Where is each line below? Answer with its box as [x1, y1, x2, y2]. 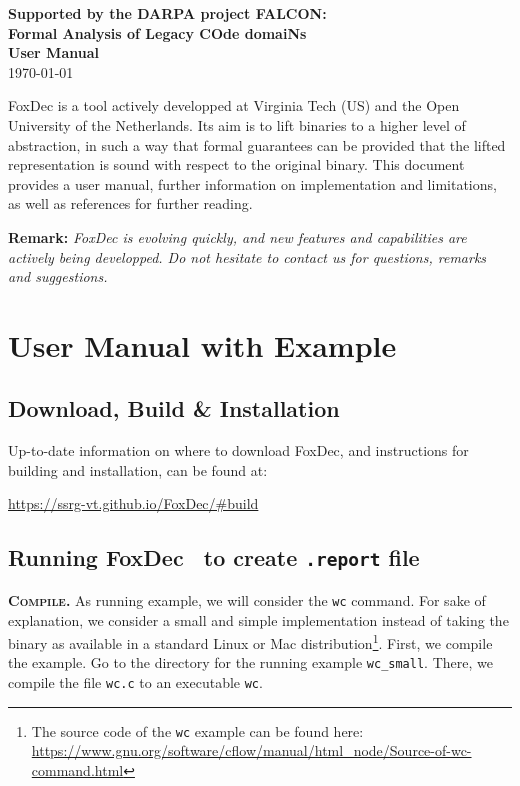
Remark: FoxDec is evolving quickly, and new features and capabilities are [8, 226, 467, 247]
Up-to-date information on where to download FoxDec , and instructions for [8, 440, 469, 461]
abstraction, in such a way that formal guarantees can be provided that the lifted [8, 134, 506, 155]
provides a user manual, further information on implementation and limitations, [8, 173, 497, 194]
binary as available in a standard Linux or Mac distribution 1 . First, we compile [8, 630, 493, 653]
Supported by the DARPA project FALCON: [8, 3, 327, 23]
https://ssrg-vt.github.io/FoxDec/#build [8, 493, 259, 514]
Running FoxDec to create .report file [8, 542, 420, 573]
